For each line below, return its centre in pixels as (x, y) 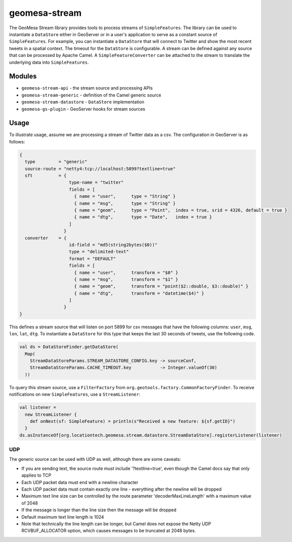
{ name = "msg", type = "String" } (125, 203)
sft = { (46, 176)
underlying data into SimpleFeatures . (49, 62)
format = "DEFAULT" (92, 259)
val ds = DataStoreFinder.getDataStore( (69, 347)
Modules (23, 76)
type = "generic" (56, 162)
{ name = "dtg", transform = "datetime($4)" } (139, 293)
